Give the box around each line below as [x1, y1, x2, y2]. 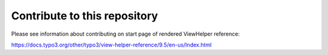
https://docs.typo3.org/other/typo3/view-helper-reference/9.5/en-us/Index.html [11, 41, 212, 48]
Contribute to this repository [11, 9, 158, 22]
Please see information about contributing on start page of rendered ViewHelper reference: [11, 30, 240, 37]
